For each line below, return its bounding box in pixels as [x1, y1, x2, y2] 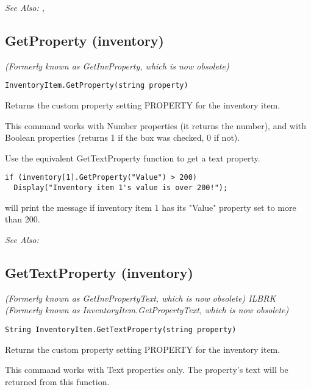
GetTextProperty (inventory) [5, 263, 193, 282]
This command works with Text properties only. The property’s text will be [5, 363, 288, 376]
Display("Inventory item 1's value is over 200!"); [13, 183, 228, 193]
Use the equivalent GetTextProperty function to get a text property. [5, 151, 260, 164]
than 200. [5, 213, 40, 225]
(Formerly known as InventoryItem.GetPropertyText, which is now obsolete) [5, 303, 289, 316]
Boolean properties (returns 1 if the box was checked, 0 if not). [5, 131, 240, 144]
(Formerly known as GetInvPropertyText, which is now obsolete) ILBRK [5, 291, 276, 304]
